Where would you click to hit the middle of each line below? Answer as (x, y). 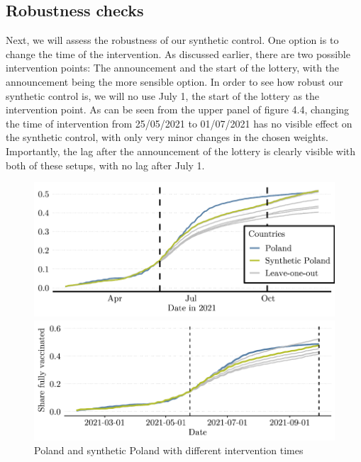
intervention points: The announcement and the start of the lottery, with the (173, 68)
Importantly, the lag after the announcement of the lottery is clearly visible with (181, 151)
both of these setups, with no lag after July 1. (105, 165)
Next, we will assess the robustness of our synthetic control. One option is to (172, 40)
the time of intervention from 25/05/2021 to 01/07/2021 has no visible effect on (179, 123)
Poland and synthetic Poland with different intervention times (169, 450)
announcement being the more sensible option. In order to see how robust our (174, 81)
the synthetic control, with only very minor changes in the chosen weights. (167, 137)
